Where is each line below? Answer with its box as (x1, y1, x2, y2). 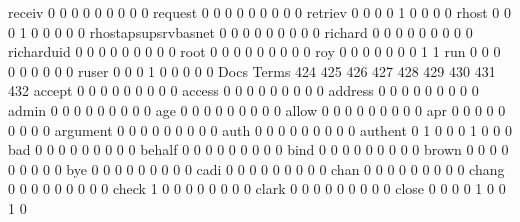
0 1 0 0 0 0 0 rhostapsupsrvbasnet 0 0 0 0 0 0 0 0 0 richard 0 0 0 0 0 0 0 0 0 (8, 21, 473, 42)
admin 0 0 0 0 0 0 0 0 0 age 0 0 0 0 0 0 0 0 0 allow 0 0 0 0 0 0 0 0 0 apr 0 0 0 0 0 (8, 99, 506, 120)
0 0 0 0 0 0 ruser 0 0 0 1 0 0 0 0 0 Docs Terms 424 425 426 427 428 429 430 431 (8, 60, 496, 81)
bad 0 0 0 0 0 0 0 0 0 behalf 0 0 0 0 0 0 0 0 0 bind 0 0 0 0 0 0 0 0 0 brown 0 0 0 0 (8, 139, 509, 160)
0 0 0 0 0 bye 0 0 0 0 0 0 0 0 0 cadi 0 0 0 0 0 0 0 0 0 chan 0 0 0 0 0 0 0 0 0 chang (8, 158, 505, 179)
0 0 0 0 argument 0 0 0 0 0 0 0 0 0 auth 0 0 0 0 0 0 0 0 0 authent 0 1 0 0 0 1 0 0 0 (8, 119, 512, 140)
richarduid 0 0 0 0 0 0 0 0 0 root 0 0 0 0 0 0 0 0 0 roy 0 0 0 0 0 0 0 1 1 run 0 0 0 (8, 41, 501, 62)
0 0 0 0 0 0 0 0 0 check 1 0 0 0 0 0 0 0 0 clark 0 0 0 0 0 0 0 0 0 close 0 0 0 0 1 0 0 (8, 178, 506, 199)
